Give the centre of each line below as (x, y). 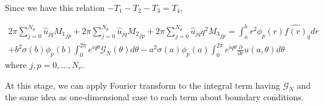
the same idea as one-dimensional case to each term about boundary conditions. (154, 97)
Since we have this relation (55, 7)
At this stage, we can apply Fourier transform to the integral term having (142, 85)
